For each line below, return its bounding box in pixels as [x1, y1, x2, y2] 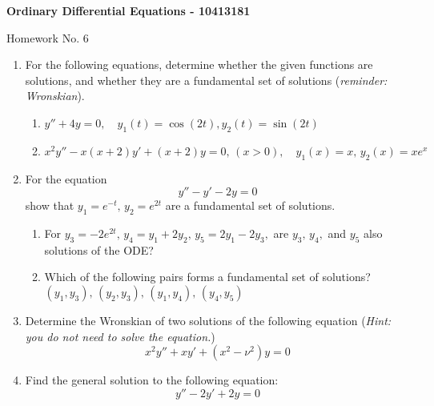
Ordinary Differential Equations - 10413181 [6, 2, 251, 18]
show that [25, 197, 74, 214]
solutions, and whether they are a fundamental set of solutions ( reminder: [25, 71, 388, 88]
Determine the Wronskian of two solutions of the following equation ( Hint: [25, 312, 392, 328]
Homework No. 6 [6, 29, 89, 46]
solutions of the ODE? [44, 241, 154, 258]
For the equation [25, 170, 107, 187]
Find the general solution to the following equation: [25, 372, 279, 388]
